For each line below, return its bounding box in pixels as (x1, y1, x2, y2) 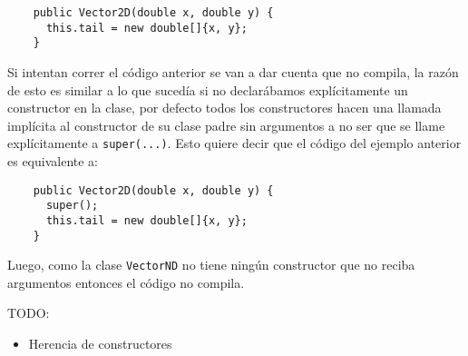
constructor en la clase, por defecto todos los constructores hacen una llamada (7, 98, 442, 117)
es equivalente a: (7, 152, 99, 170)
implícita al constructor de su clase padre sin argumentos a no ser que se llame (7, 115, 445, 134)
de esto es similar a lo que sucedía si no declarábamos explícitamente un (7, 80, 408, 99)
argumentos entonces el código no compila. (7, 272, 245, 292)
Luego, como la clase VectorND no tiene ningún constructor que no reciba (7, 255, 415, 274)
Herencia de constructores (28, 334, 172, 353)
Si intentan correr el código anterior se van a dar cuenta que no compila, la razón (7, 62, 459, 81)
